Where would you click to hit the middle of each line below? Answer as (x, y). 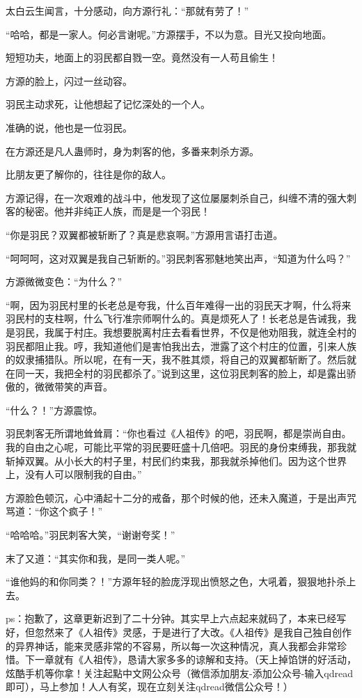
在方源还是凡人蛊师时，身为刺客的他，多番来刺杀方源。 (132, 151)
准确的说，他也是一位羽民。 (69, 127)
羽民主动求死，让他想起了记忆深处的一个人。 (108, 104)
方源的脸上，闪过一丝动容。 (69, 80)
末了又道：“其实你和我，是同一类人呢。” (96, 558)
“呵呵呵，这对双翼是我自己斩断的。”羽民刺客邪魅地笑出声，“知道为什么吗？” (178, 258)
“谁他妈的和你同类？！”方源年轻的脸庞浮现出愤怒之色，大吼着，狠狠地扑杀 (176, 581)
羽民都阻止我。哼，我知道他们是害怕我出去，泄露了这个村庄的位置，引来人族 (181, 346)
